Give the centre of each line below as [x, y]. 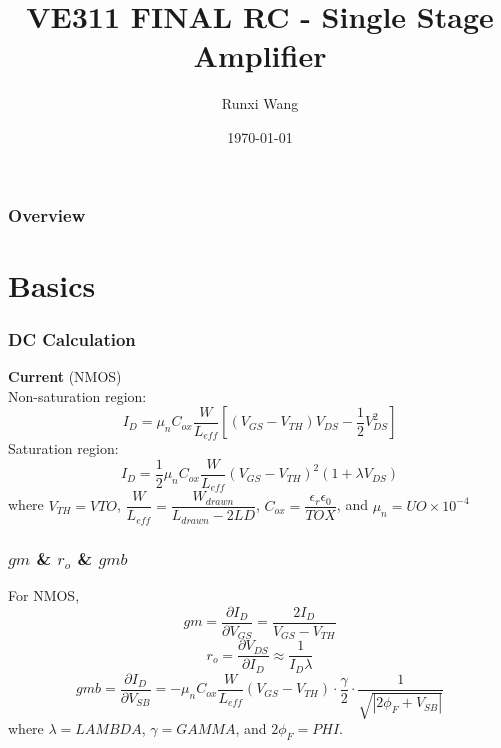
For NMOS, [44, 595]
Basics [52, 284]
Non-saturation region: [77, 395]
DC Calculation [72, 338]
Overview [47, 214]
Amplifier [260, 55]
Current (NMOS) [65, 376]
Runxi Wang [260, 103]
